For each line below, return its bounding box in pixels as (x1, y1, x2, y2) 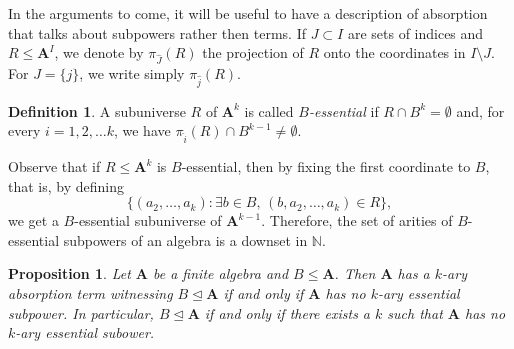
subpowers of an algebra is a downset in (63, 229, 308, 250)
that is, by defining (8, 175, 124, 196)
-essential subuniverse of (74, 210, 222, 231)
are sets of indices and (347, 22, 484, 43)
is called (244, 100, 294, 121)
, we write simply (79, 62, 185, 83)
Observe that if (8, 156, 101, 177)
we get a (8, 210, 59, 231)
